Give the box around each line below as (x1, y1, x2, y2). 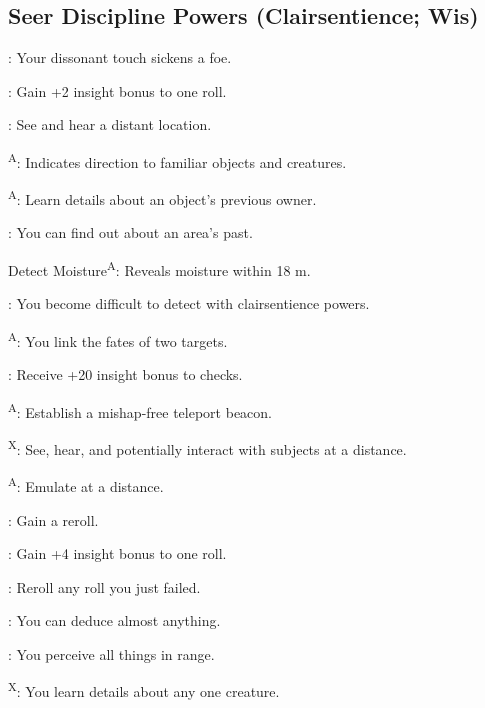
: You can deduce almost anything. (8, 610, 221, 631)
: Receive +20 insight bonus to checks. (8, 364, 243, 385)
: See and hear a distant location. (8, 114, 212, 135)
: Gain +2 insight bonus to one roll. (8, 80, 227, 101)
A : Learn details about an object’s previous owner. (8, 186, 317, 209)
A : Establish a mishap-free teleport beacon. (8, 398, 272, 422)
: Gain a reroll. (8, 509, 99, 530)
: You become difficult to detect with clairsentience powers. (8, 293, 370, 314)
